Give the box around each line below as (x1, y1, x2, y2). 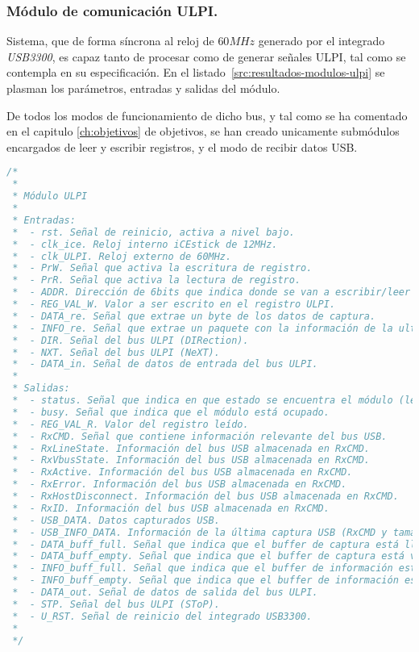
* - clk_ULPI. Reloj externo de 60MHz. (12, 250, 232, 262)
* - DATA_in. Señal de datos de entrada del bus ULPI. (12, 358, 318, 370)
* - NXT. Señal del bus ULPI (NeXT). (12, 346, 220, 358)
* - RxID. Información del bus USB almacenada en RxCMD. (12, 502, 330, 514)
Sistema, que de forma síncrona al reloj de (6, 32, 214, 49)
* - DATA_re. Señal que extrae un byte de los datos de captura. (12, 310, 376, 322)
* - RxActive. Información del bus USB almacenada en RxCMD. (12, 466, 353, 479)
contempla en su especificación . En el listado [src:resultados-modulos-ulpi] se (6, 64, 385, 81)
